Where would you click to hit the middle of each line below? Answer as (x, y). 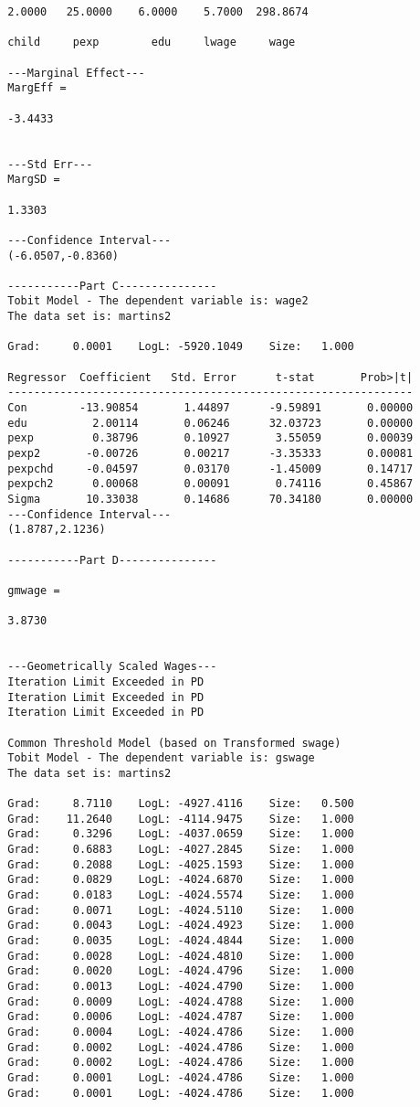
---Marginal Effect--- (76, 73)
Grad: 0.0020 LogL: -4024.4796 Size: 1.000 (181, 971)
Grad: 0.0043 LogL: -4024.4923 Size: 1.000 (181, 926)
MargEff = (37, 88)
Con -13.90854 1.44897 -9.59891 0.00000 (210, 408)
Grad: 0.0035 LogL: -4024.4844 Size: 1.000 (181, 941)
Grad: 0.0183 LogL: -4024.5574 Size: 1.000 (181, 895)
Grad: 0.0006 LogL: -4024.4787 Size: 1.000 (181, 1017)
